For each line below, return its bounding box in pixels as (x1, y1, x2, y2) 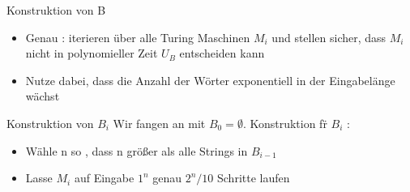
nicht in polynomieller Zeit (25, 45, 158, 62)
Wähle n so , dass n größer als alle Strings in (25, 142, 248, 159)
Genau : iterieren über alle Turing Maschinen (25, 28, 250, 45)
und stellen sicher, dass (271, 28, 387, 45)
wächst (25, 87, 60, 105)
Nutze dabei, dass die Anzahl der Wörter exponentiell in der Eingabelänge (25, 71, 395, 88)
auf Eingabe (74, 169, 135, 186)
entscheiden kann (179, 45, 265, 62)
